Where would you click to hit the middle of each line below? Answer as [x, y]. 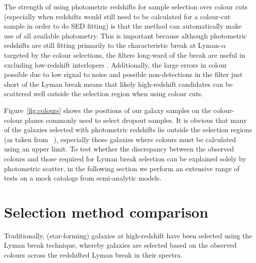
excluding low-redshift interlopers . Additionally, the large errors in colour [116, 64]
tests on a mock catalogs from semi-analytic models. [83, 178]
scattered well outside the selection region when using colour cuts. [104, 94]
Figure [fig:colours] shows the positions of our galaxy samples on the [108, 110]
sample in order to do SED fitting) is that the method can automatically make [123, 26]
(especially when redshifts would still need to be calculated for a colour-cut [117, 16]
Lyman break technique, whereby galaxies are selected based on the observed [120, 245]
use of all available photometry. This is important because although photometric [125, 35]
